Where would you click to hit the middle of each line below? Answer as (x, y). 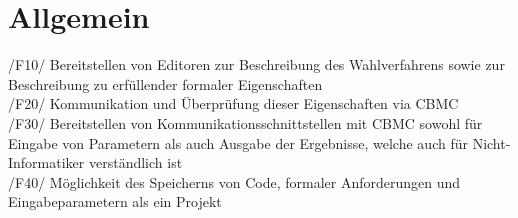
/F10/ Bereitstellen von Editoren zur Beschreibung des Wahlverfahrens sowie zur (256, 64)
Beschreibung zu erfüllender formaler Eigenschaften (165, 83)
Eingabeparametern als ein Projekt (115, 201)
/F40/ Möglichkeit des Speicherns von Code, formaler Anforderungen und (234, 181)
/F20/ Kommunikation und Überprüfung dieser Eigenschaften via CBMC (233, 103)
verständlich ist (135, 162)
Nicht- (491, 142)
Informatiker (46, 162)
